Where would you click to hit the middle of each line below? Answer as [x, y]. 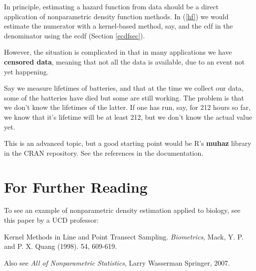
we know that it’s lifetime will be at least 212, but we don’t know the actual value [128, 117]
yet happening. [26, 71]
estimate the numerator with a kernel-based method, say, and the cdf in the [118, 26]
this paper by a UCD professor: [51, 220]
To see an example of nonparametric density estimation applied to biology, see [122, 210]
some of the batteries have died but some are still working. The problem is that [124, 97]
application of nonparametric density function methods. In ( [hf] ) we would [116, 16]
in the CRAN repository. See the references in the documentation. [104, 152]
